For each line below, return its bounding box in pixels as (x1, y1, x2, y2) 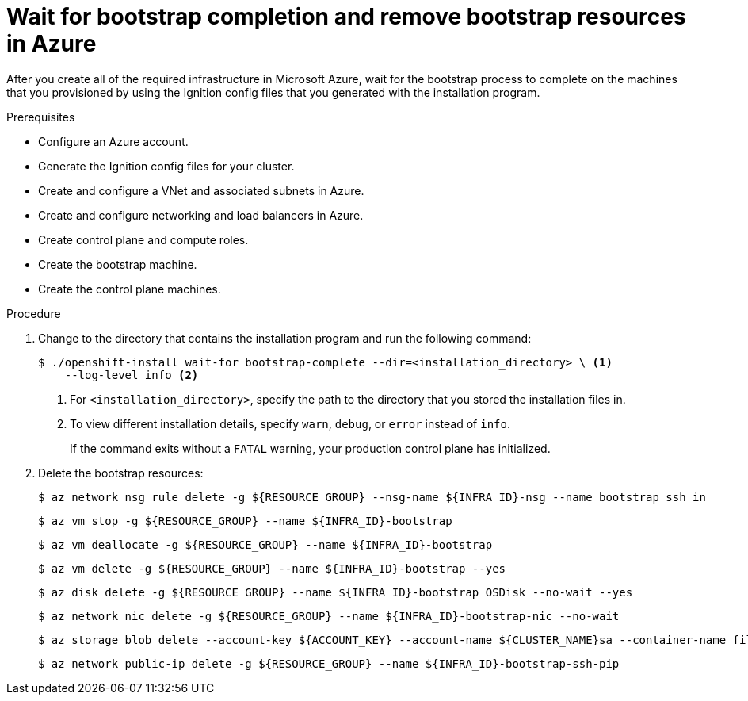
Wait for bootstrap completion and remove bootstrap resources (6, 3, 686, 30)
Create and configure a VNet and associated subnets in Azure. (38, 183, 364, 197)
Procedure (6, 306, 61, 320)
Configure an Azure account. (38, 134, 189, 148)
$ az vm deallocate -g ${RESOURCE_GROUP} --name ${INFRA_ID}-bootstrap (38, 538, 493, 551)
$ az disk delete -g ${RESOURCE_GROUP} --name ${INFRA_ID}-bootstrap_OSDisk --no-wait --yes (38, 585, 633, 599)
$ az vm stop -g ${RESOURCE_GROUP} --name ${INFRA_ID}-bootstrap (38, 514, 452, 527)
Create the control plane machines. (38, 282, 221, 296)
